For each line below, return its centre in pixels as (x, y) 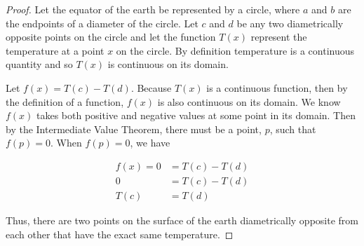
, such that (293, 129)
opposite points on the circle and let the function (111, 37)
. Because (151, 87)
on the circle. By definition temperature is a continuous (235, 50)
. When (66, 143)
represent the (279, 37)
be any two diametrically (290, 23)
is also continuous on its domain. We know (249, 101)
